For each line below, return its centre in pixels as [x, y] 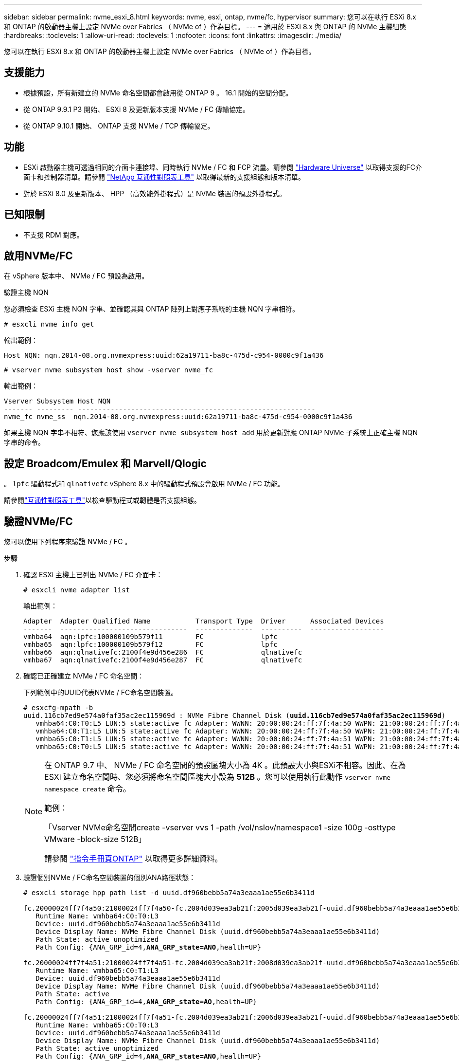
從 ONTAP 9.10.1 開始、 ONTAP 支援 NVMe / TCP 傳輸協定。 [119, 126]
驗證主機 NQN [26, 293]
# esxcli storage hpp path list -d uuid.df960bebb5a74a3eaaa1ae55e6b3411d [169, 893]
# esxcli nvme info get [49, 324]
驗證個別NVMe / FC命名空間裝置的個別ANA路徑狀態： [110, 878]
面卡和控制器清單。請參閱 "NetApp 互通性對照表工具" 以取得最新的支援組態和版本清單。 [164, 177]
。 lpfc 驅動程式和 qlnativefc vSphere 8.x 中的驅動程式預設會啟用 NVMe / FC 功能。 [144, 484]
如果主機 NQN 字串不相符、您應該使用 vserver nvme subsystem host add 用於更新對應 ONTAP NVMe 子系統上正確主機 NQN [211, 433]
